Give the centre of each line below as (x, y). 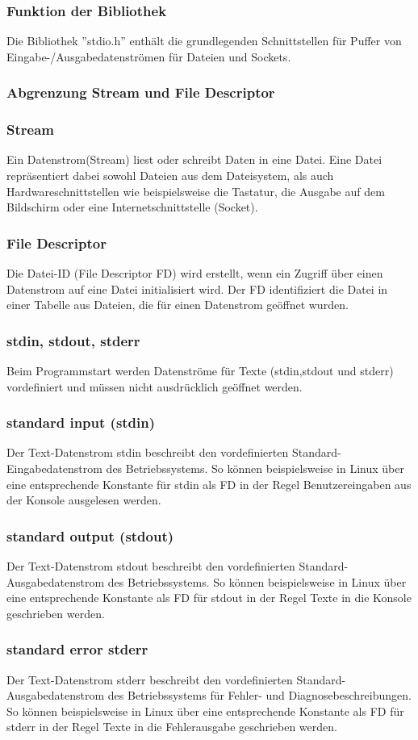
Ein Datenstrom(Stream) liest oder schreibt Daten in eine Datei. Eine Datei (194, 159)
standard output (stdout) (90, 535)
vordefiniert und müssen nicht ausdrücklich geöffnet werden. (155, 386)
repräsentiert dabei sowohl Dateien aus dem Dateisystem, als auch (170, 176)
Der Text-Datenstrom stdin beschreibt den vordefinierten (148, 452)
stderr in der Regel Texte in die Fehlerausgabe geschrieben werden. (172, 727)
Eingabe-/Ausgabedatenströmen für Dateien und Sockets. (149, 56)
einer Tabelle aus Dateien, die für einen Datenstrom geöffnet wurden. (178, 305)
